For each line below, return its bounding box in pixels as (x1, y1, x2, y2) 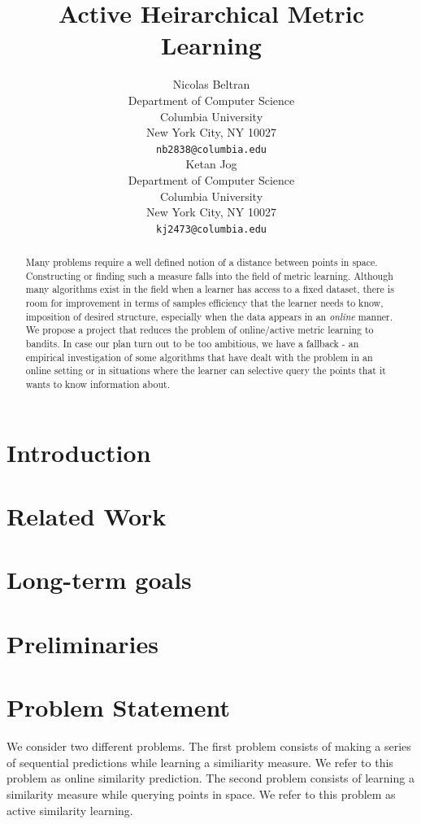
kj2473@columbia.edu (155, 223, 267, 235)
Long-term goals (7, 563, 192, 596)
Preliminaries (7, 626, 158, 660)
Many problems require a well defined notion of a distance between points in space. (25, 255, 378, 269)
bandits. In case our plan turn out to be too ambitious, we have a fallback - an (25, 337, 359, 351)
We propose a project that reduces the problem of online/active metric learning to (25, 323, 374, 337)
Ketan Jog (185, 155, 237, 172)
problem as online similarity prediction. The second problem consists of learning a (7, 770, 414, 787)
